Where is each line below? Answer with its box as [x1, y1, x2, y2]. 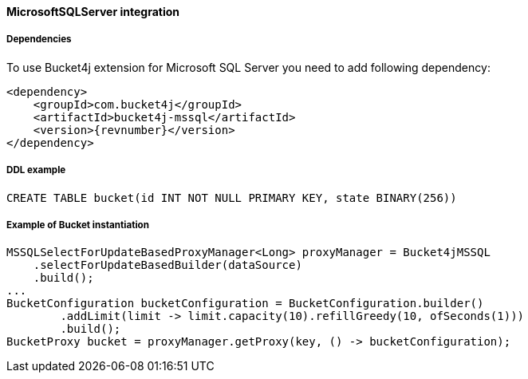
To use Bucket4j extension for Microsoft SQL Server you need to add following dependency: [6, 60, 491, 74]
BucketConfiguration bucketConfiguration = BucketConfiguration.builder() [6, 297, 484, 310]
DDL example [6, 164, 66, 176]
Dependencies [6, 34, 72, 45]
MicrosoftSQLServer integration [6, 5, 180, 18]
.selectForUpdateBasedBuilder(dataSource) [33, 259, 302, 272]
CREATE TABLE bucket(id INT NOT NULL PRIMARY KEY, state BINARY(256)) [6, 191, 457, 204]
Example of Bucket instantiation [6, 219, 149, 231]
